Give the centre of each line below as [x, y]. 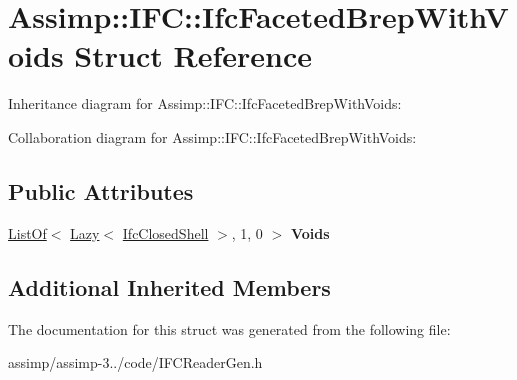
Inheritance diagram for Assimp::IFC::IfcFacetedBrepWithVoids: [205, 103]
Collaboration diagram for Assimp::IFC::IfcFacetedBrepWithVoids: [212, 136]
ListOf [27, 232]
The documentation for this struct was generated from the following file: [229, 328]
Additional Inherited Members [169, 286]
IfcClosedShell [165, 232]
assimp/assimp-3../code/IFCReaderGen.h [135, 362]
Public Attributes [101, 190]
